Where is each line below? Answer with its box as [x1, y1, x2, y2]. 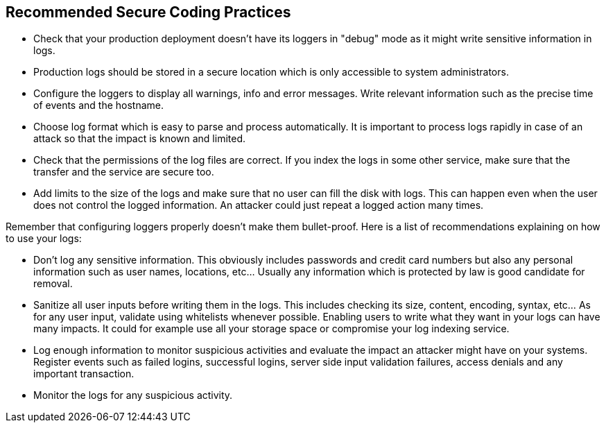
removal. [33, 277, 73, 290]
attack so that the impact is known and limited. [33, 132, 245, 145]
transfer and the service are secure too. [33, 166, 214, 178]
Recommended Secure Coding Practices [6, 3, 291, 21]
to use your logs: [6, 232, 82, 245]
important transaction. [33, 368, 135, 380]
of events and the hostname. [33, 99, 164, 112]
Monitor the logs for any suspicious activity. [33, 389, 233, 402]
